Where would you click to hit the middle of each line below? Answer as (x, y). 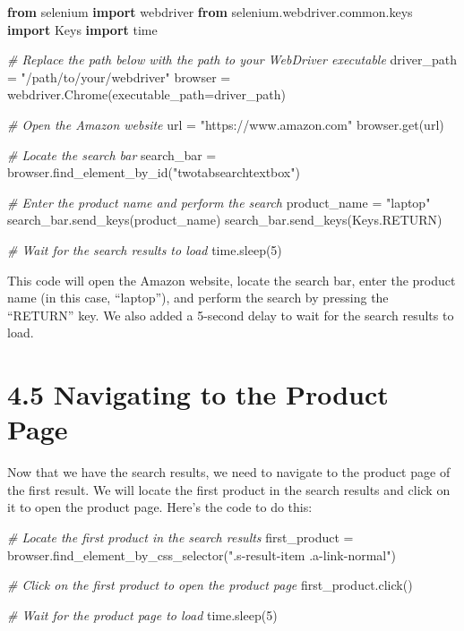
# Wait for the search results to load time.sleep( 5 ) (145, 249)
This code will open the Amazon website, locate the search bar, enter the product (232, 280)
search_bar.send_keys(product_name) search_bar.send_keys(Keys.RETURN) (225, 220)
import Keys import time (82, 29)
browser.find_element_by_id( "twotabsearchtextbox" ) (154, 172)
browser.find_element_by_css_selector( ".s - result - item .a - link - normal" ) (202, 554)
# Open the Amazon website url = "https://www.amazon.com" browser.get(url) (226, 124)
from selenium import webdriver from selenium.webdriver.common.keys (210, 12)
